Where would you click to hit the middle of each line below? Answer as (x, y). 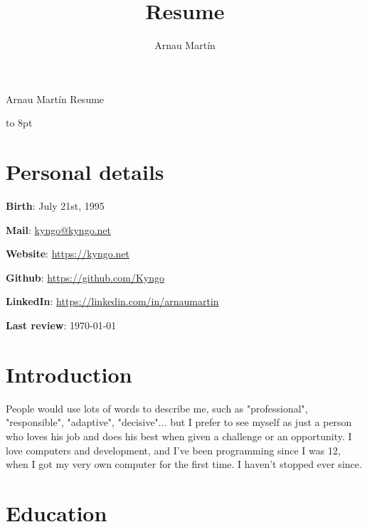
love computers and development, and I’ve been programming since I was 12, (173, 450)
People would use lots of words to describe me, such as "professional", (157, 408)
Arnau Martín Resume (55, 99)
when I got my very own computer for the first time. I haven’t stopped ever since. (184, 464)
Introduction (69, 374)
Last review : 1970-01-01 (61, 325)
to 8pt (19, 123)
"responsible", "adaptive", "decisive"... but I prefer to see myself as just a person (179, 422)
